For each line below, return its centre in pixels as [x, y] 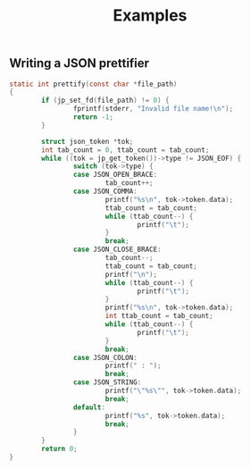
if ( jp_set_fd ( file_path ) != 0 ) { [105, 101]
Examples [150, 16]
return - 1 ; [93, 117]
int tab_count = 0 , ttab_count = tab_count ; [125, 150]
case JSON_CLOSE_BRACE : [117, 250]
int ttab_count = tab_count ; [159, 316]
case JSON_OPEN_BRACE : [115, 175]
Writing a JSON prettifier [79, 63]
